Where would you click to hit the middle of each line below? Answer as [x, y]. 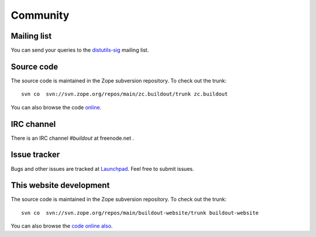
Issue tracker [35, 155]
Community [40, 15]
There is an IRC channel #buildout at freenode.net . [73, 138]
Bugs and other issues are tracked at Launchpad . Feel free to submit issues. [102, 169]
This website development [60, 185]
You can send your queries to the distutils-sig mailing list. [80, 50]
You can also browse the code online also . [62, 226]
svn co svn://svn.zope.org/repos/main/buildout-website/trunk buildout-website [140, 213]
